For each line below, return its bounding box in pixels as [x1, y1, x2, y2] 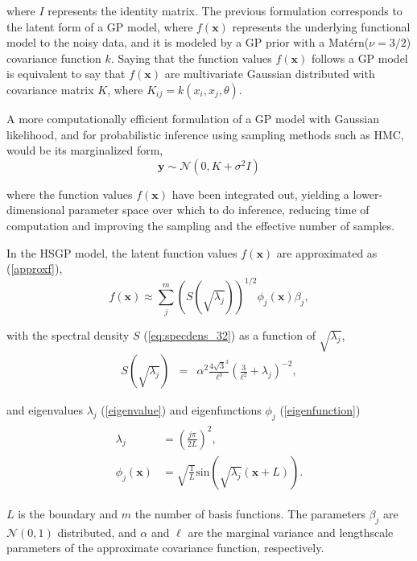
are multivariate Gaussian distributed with [164, 65, 375, 82]
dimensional [6, 201, 65, 218]
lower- [353, 185, 383, 202]
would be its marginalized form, [6, 142, 163, 159]
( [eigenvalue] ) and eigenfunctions [101, 402, 262, 419]
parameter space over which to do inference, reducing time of [68, 201, 370, 218]
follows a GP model [312, 49, 408, 66]
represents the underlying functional [232, 18, 411, 35]
